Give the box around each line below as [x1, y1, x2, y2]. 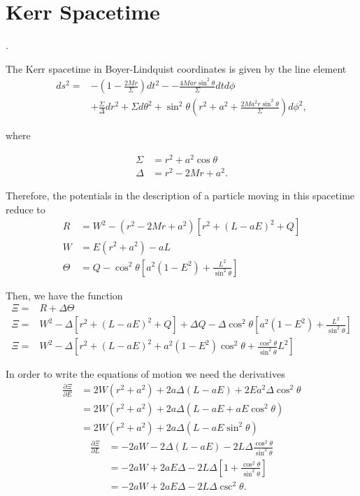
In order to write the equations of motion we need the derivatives [6, 367, 285, 381]
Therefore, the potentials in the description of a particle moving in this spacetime [6, 188, 355, 203]
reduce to [6, 201, 45, 216]
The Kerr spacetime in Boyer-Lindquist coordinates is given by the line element [6, 61, 347, 76]
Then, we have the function [6, 288, 123, 302]
